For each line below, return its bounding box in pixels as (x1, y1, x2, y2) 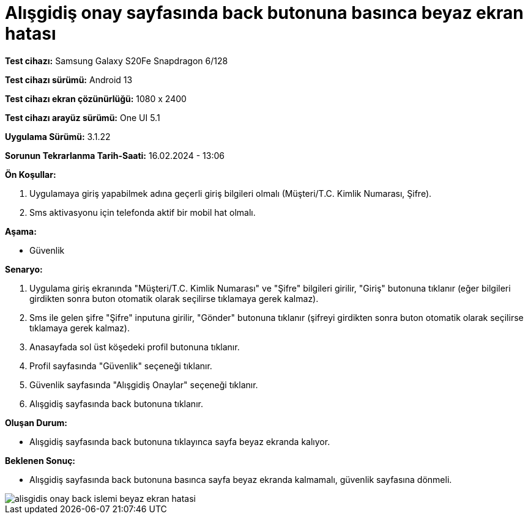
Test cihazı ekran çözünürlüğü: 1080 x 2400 (5, 93, 187, 104)
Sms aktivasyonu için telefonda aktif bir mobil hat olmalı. (29, 207, 256, 218)
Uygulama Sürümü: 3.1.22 (5, 131, 111, 142)
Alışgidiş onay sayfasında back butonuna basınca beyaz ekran (5, 2, 524, 23)
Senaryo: (5, 263, 43, 274)
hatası (5, 23, 56, 44)
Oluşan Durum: (5, 417, 67, 428)
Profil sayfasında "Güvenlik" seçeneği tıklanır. (29, 360, 212, 371)
